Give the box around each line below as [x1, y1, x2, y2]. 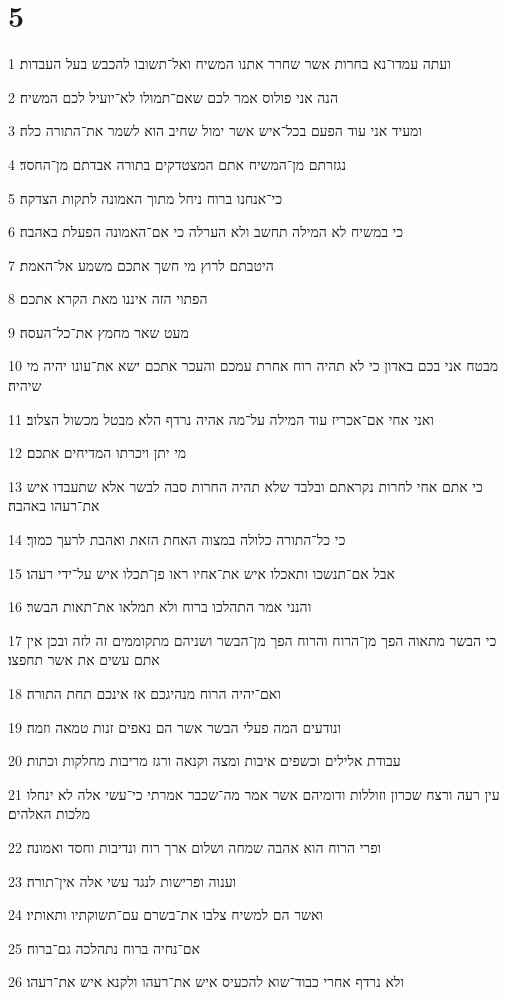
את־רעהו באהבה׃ [8, 495, 100, 516]
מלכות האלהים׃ [8, 803, 90, 824]
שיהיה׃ [8, 375, 42, 396]
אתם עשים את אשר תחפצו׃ [8, 649, 160, 670]
